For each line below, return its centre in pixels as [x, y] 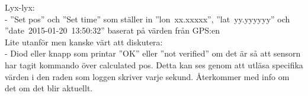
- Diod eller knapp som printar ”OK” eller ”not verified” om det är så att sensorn [153, 53]
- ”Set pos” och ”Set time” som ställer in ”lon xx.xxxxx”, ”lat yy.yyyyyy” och [147, 19]
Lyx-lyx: [20, 7]
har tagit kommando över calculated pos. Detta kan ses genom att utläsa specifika [154, 64]
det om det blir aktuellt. [49, 88]
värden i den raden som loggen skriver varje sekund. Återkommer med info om [147, 76]
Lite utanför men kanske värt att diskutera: [84, 42]
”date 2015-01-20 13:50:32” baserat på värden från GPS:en [112, 30]
